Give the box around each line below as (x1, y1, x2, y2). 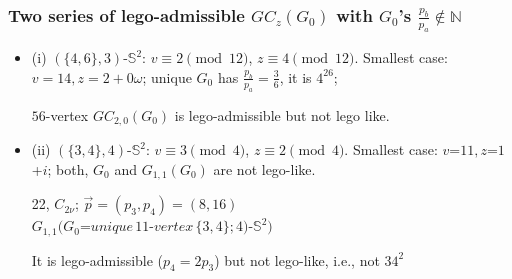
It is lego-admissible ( (31, 249, 164, 270)
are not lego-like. (213, 158, 316, 179)
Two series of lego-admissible (8, 2, 245, 27)
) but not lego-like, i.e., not (214, 249, 380, 270)
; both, (47, 158, 89, 179)
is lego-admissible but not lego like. (174, 104, 390, 125)
